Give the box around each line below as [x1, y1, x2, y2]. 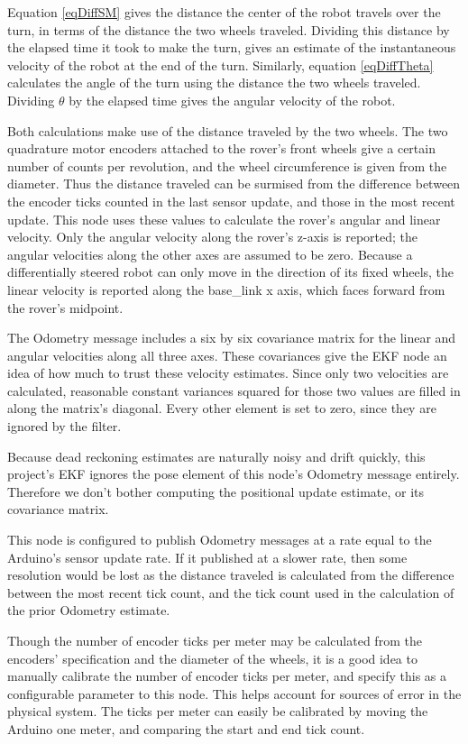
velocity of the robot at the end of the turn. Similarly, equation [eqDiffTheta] [7, 55, 434, 74]
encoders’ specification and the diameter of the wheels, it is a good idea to [7, 648, 418, 667]
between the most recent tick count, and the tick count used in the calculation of [7, 583, 454, 602]
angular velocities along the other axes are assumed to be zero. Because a [7, 244, 413, 263]
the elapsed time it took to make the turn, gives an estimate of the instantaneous [7, 38, 456, 57]
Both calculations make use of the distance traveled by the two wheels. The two [7, 121, 448, 140]
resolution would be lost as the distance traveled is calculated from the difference [7, 565, 454, 584]
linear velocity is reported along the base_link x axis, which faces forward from [7, 280, 445, 299]
